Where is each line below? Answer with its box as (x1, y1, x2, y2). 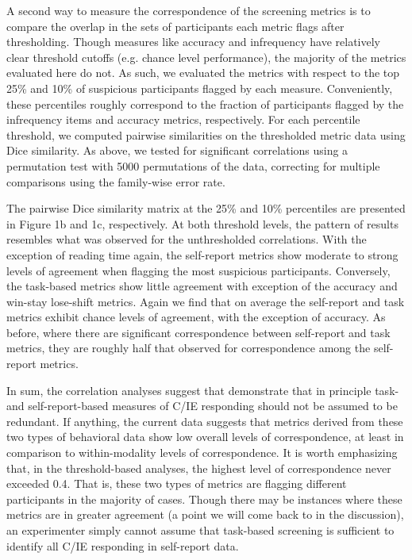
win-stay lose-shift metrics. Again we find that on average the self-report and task (6, 293, 405, 309)
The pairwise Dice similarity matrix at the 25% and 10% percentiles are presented (6, 200, 406, 217)
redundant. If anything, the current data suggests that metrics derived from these (6, 412, 403, 429)
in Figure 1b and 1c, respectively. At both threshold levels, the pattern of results (6, 215, 399, 232)
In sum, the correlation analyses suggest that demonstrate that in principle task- (6, 382, 399, 398)
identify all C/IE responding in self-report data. (6, 537, 239, 554)
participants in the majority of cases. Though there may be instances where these (6, 490, 402, 507)
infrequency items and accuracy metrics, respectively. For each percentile (6, 111, 360, 128)
